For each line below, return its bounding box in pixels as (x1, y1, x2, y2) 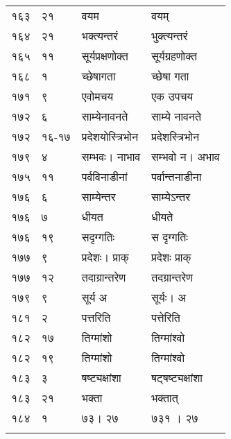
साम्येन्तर (81, 189, 116, 205)
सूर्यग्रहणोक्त (151, 48, 197, 64)
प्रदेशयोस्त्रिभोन (81, 128, 139, 144)
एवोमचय (81, 88, 114, 104)
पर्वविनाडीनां (81, 169, 128, 184)
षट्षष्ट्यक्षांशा (151, 370, 203, 386)
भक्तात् (151, 390, 178, 406)
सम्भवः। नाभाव (81, 148, 141, 164)
